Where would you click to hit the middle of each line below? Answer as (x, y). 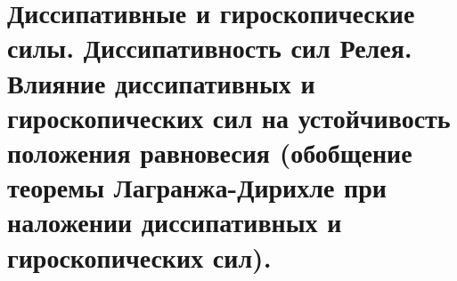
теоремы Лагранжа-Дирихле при (197, 187)
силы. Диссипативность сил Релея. (210, 48)
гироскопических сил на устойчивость (229, 117)
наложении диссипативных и (175, 222)
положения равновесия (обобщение (210, 152)
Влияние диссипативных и (161, 82)
